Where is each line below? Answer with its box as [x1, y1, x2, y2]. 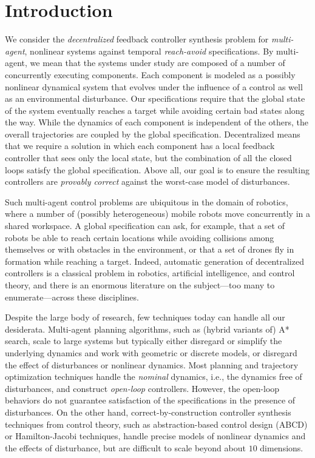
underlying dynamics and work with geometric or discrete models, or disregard [5, 346, 297, 359]
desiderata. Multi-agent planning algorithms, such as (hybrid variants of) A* [5, 322, 290, 335]
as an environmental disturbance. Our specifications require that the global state [5, 92, 305, 105]
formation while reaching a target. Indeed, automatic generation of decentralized [5, 254, 304, 267]
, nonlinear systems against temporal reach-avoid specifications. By [24, 44, 274, 57]
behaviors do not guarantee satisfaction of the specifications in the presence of [5, 394, 296, 407]
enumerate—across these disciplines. [5, 290, 139, 303]
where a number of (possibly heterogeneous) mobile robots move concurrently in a [5, 207, 310, 220]
